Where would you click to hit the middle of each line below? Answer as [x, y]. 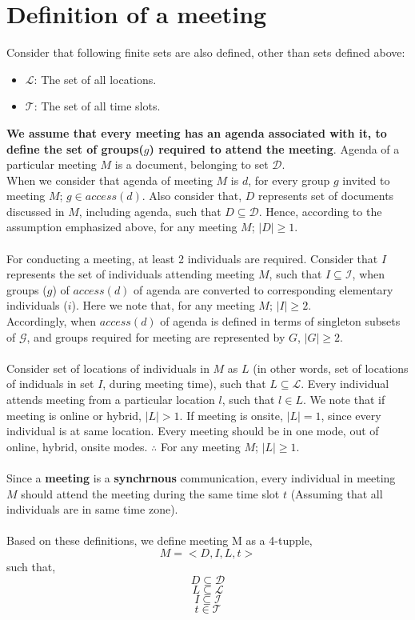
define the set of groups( [75, 148]
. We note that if [344, 399]
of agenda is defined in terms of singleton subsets [280, 321]
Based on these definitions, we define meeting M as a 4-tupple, [160, 540]
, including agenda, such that [150, 211]
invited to [366, 180]
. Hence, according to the [320, 211]
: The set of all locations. [95, 79]
